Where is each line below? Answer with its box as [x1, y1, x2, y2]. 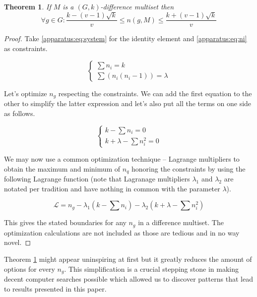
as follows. [4, 108, 35, 118]
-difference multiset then [100, 1, 174, 11]
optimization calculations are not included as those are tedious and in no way [4, 227, 240, 238]
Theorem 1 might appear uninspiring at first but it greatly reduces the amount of [4, 253, 252, 264]
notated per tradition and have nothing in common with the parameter [4, 183, 220, 193]
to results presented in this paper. [4, 283, 107, 294]
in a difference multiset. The [138, 217, 224, 228]
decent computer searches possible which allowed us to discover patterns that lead [4, 274, 253, 284]
